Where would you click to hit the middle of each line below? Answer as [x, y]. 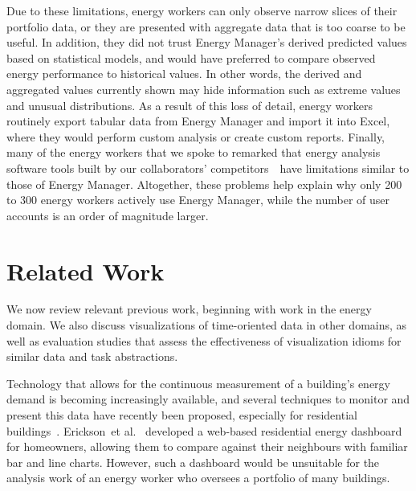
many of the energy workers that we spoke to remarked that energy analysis [194, 152]
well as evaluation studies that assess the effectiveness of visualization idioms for [204, 340]
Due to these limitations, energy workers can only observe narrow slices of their [202, 10]
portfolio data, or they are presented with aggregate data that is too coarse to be [206, 26]
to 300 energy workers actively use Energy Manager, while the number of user [198, 200]
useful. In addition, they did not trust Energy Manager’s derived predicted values [207, 42]
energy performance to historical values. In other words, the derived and [184, 74]
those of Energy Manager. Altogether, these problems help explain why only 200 [204, 184]
